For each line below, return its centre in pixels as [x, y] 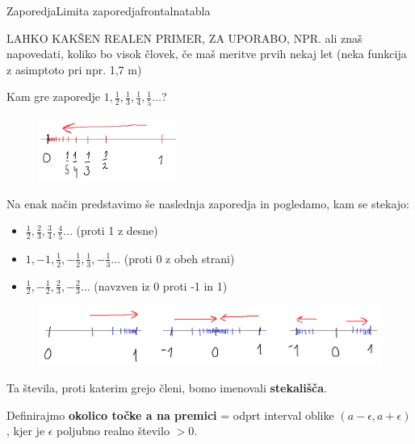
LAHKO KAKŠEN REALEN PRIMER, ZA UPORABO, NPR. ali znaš [184, 38]
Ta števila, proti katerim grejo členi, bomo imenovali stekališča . [167, 388]
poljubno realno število [113, 431]
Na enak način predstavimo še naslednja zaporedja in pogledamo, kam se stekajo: [208, 203]
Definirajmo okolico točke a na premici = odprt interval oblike [170, 415]
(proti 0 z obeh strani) [179, 258]
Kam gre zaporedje [53, 96]
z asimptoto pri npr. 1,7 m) [74, 69]
